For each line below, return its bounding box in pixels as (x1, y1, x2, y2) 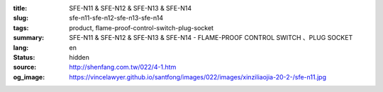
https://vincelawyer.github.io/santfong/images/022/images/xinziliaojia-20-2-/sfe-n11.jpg (69, 72, 326, 81)
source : (13, 63, 37, 72)
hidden (69, 53, 90, 61)
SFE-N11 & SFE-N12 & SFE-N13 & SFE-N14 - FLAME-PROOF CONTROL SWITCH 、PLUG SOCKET (69, 34, 353, 42)
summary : (13, 34, 45, 42)
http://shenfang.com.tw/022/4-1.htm (69, 63, 177, 72)
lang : (13, 43, 29, 52)
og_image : (13, 72, 45, 81)
